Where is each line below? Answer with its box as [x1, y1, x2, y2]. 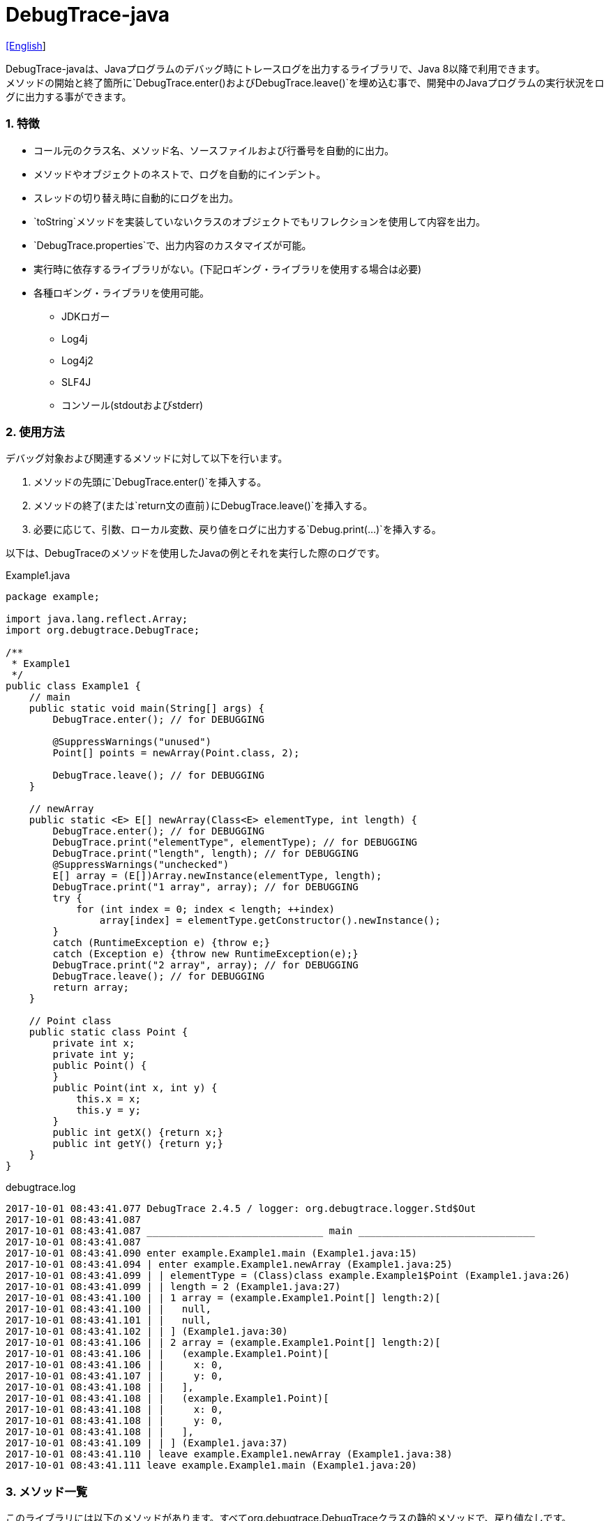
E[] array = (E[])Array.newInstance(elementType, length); [52, 870, 382, 882]
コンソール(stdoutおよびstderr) [61, 398, 204, 411]
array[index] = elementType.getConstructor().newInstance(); [99, 915, 441, 927]
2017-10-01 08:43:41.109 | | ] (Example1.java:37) [6, 1437, 288, 1449]
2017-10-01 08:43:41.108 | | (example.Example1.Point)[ [6, 1393, 329, 1404]
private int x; [52, 1037, 135, 1049]
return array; [52, 982, 130, 994]
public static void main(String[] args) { [29, 703, 264, 714]
